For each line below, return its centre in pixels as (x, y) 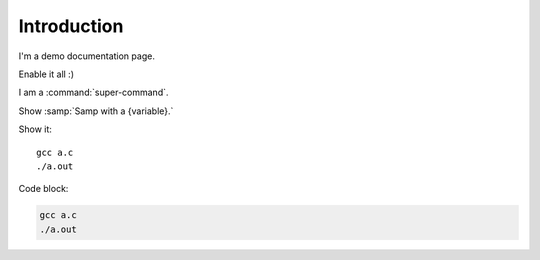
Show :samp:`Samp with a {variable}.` (96, 111)
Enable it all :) (46, 74)
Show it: (35, 129)
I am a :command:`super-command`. (93, 92)
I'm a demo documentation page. (86, 56)
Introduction (71, 26)
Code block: (43, 189)
